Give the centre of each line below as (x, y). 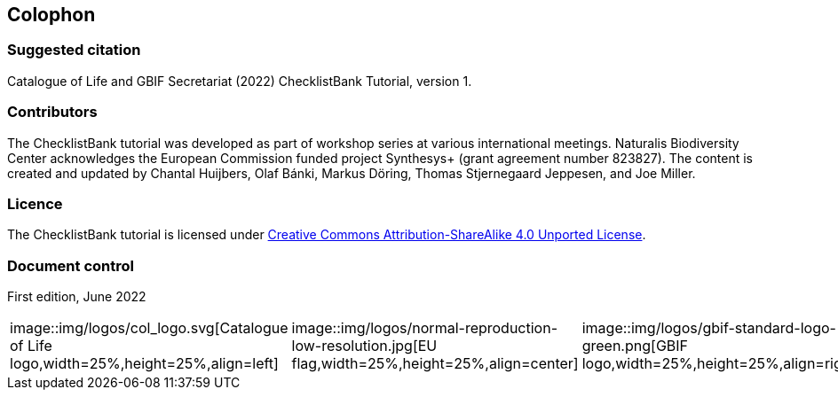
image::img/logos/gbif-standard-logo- (709, 328)
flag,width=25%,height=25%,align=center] (435, 364)
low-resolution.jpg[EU (364, 346)
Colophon (51, 15)
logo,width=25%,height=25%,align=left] (144, 364)
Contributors (52, 112)
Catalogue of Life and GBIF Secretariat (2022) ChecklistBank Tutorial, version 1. (240, 81)
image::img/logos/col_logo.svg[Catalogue (149, 328)
